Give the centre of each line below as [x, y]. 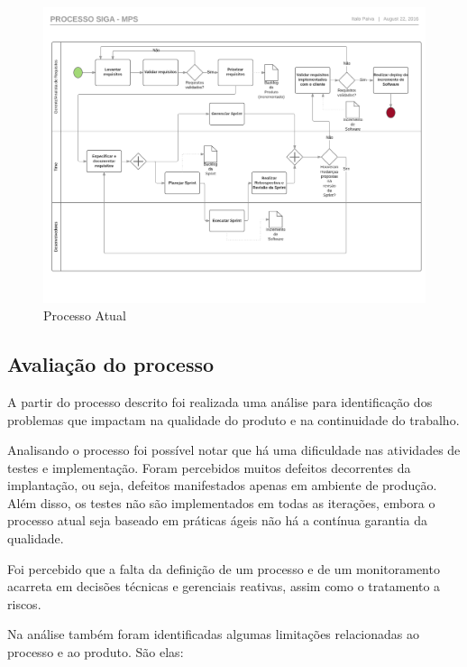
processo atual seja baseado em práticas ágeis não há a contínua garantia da [218, 520]
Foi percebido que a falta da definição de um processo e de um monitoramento [224, 568]
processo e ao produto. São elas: [96, 652]
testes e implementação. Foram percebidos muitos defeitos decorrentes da [209, 467]
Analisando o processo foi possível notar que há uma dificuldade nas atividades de [234, 450]
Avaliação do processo [111, 364]
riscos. [24, 603]
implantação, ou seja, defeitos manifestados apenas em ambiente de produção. [222, 485]
